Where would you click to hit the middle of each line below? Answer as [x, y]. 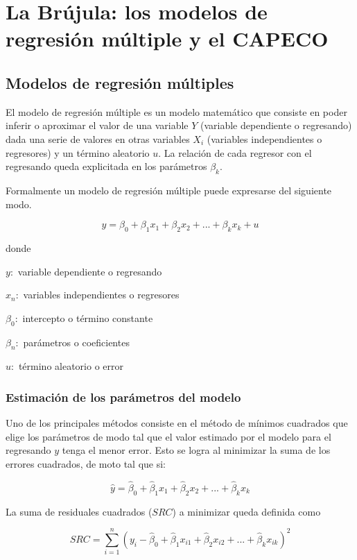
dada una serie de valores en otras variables [98, 138]
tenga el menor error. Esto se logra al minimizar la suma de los [196, 450]
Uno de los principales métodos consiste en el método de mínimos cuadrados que [177, 423]
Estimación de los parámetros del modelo [123, 397]
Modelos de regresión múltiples [120, 82]
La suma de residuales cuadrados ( [79, 511]
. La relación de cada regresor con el [235, 152]
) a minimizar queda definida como [246, 511]
